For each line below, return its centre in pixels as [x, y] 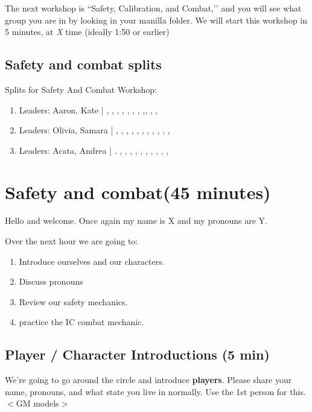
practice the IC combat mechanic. [81, 322]
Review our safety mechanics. [73, 301]
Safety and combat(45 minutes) [138, 192]
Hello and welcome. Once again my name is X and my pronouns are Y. [136, 220]
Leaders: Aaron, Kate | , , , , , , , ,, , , [88, 109]
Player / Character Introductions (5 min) [137, 354]
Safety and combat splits [83, 64]
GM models [37, 403]
